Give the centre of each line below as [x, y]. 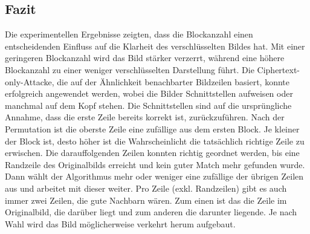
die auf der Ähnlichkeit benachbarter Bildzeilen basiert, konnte [173, 81]
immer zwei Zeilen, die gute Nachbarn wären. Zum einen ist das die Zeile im [146, 200]
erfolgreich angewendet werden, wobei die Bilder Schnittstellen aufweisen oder [149, 93]
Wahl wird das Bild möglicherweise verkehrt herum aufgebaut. [120, 223]
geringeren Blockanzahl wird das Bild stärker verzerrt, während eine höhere [145, 58]
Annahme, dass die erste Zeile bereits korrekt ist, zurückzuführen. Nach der [145, 117]
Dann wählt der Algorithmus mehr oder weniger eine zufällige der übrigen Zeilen [154, 176]
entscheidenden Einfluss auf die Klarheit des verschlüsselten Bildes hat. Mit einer [155, 46]
